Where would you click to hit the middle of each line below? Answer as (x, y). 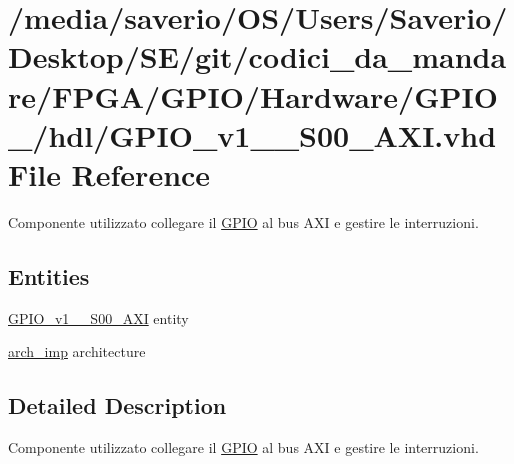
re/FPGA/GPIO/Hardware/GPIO (253, 95)
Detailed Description (117, 405)
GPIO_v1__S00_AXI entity (98, 317)
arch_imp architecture (77, 351)
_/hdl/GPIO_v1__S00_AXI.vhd (252, 134)
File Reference (109, 173)
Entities (49, 275)
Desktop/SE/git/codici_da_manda (257, 56)
